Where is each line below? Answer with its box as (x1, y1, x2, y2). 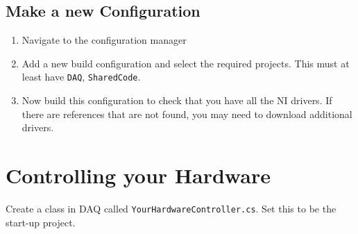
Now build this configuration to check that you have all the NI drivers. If (22, 93, 332, 108)
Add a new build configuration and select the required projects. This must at (22, 56, 350, 70)
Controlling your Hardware (6, 161, 271, 190)
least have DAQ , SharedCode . (22, 69, 141, 84)
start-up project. (6, 215, 76, 229)
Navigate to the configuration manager (22, 33, 187, 47)
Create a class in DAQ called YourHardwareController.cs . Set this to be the (6, 201, 336, 215)
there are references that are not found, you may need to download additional (22, 106, 352, 121)
